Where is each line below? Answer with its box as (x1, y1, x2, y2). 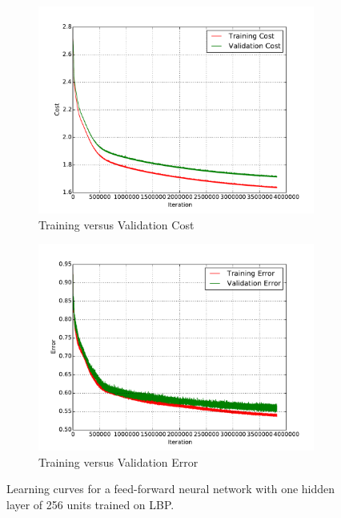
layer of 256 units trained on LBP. (6, 496, 175, 512)
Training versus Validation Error (38, 453, 199, 470)
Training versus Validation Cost (38, 216, 195, 233)
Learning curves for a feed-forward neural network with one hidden (6, 480, 335, 497)
